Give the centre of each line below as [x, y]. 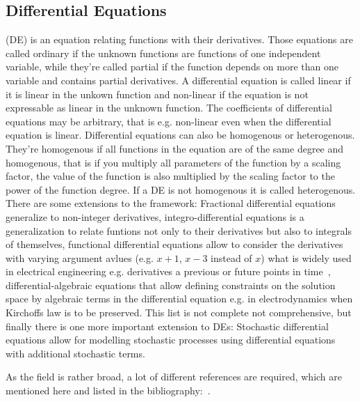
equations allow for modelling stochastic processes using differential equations [171, 340]
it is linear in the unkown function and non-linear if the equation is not [157, 94]
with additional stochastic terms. [75, 353]
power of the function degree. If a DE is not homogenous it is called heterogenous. [181, 189]
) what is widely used [306, 257]
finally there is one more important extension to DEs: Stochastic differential [167, 326]
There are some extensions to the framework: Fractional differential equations [171, 203]
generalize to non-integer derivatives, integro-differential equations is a [155, 216]
